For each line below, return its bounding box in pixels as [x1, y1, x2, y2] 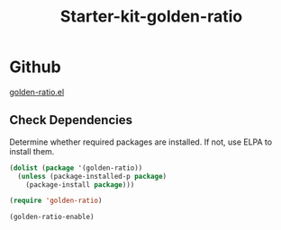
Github [9, 57, 61, 77]
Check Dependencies [9, 112, 133, 128]
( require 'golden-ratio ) [9, 196, 103, 206]
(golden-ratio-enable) [9, 213, 95, 222]
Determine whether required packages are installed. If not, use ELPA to [9, 137, 273, 147]
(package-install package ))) [25, 180, 135, 190]
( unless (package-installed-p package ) [17, 172, 168, 181]
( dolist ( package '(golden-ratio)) [9, 164, 143, 172]
